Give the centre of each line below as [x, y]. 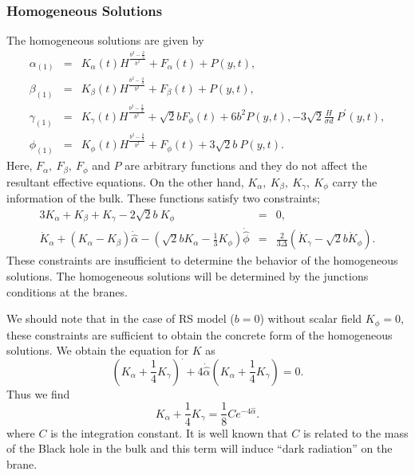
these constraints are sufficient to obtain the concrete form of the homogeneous [200, 334]
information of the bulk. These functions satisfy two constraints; [163, 198]
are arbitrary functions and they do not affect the [246, 165]
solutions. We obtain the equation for [98, 350]
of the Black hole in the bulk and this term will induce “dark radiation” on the [200, 448]
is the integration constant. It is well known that [169, 432]
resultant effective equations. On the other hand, [125, 181]
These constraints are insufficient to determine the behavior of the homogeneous [202, 260]
